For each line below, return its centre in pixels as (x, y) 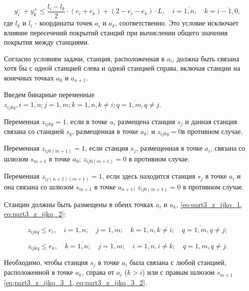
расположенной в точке (39, 272)
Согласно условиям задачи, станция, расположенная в (84, 58)
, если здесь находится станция (149, 176)
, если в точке (87, 121)
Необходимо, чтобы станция (46, 262)
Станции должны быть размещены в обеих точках (79, 204)
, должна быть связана (206, 58)
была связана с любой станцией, (178, 262)
